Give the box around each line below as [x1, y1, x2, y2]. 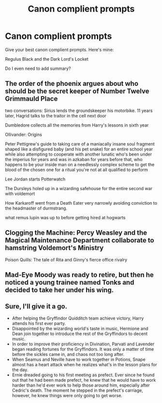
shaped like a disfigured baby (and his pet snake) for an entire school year [5, 146, 153, 152]
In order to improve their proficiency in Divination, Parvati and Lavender [12, 341, 155, 347]
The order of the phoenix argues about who [5, 80, 139, 88]
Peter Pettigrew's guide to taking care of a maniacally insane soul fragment [5, 141, 155, 146]
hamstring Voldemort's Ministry [5, 244, 104, 252]
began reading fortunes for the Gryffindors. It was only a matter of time [12, 346, 154, 352]
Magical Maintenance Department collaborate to [5, 236, 154, 244]
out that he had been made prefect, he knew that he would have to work [12, 377, 156, 383]
